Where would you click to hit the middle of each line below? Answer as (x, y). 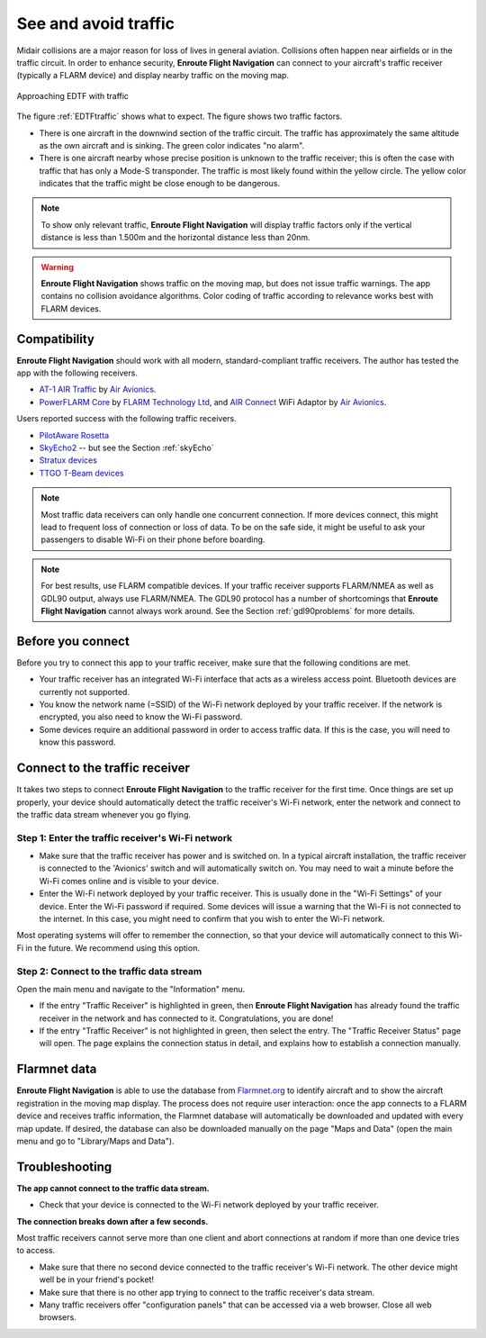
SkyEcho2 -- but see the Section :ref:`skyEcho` (127, 448)
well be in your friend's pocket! (97, 1279)
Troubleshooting (64, 1166)
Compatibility (55, 339)
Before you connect (73, 641)
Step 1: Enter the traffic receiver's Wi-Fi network (125, 837)
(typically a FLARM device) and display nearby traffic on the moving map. (153, 76)
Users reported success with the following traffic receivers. (127, 419)
